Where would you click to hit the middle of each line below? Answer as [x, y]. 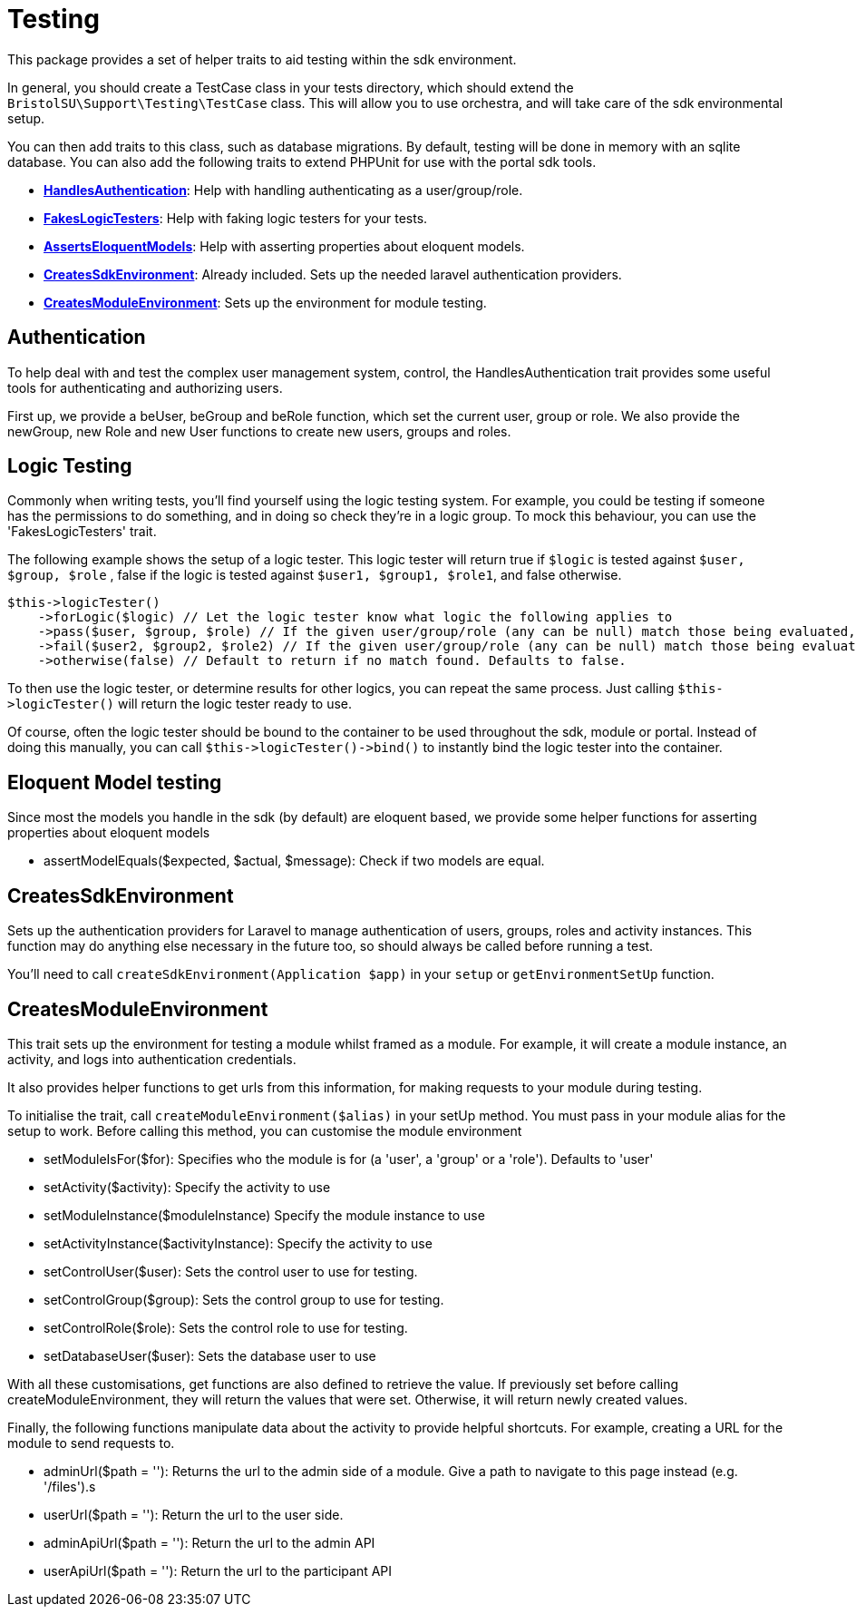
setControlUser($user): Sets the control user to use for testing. [231, 1271]
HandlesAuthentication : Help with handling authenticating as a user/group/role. [283, 190]
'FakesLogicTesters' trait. [82, 532]
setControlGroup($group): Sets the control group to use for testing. [244, 1299]
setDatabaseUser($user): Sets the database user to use [210, 1355]
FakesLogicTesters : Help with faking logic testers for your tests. [236, 218]
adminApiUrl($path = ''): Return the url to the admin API [209, 1542]
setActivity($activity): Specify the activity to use [187, 1187]
